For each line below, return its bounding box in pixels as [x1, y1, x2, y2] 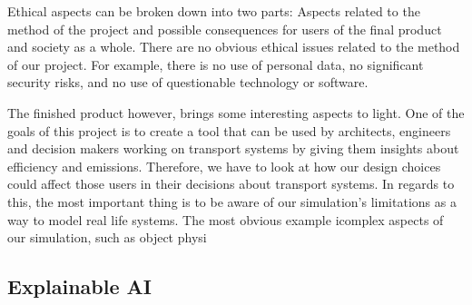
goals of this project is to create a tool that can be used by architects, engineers [7, 121, 451, 140]
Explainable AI [7, 272, 152, 300]
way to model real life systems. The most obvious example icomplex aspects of [7, 210, 444, 229]
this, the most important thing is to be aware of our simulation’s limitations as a [7, 192, 457, 211]
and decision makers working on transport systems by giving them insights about [7, 139, 459, 158]
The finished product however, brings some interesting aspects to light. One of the [7, 103, 465, 122]
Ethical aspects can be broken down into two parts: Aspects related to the [7, 2, 420, 20]
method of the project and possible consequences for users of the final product [7, 19, 442, 38]
